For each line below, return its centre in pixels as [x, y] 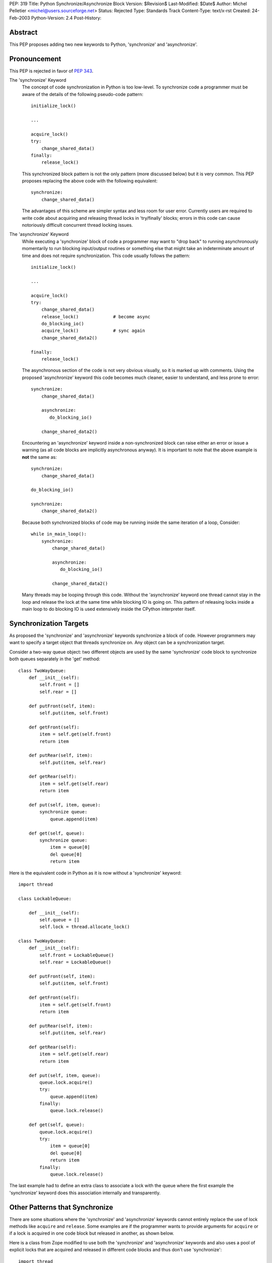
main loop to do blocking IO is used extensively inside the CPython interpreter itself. [109, 609]
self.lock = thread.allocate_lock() [85, 927]
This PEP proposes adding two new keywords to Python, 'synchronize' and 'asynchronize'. [104, 44]
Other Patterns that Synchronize [61, 1207]
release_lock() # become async [96, 317]
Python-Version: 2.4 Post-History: [66, 18]
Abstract [23, 32]
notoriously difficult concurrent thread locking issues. [77, 225]
